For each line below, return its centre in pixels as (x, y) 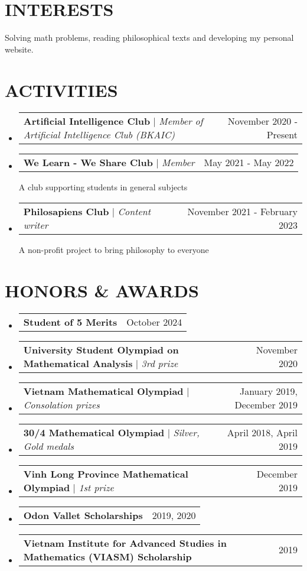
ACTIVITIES (61, 90)
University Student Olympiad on (101, 349)
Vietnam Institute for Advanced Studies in (125, 543)
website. (19, 49)
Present (282, 135)
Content (134, 212)
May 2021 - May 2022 (249, 163)
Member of (181, 121)
